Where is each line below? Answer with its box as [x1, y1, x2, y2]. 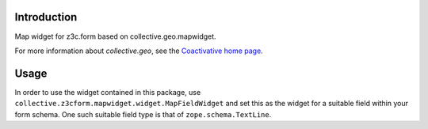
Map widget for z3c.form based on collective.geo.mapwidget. [14, 32, 217, 41]
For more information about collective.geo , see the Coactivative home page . [14, 46, 263, 55]
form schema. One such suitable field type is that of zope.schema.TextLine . [14, 109, 272, 119]
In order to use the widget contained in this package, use [14, 87, 201, 97]
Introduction [14, 10, 78, 24]
